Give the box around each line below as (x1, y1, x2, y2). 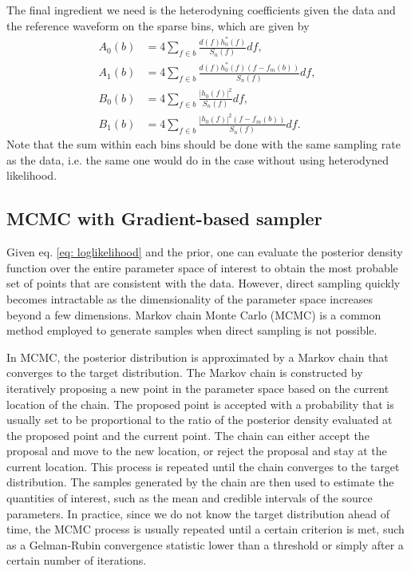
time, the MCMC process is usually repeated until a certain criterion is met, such (6, 521, 405, 537)
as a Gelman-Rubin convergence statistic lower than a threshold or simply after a (6, 536, 404, 553)
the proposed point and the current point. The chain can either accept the (6, 426, 370, 443)
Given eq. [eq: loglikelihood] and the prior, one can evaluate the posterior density (6, 244, 403, 260)
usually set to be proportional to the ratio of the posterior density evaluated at (6, 411, 393, 428)
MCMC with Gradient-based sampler (6, 206, 322, 231)
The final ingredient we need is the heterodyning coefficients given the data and (6, 2, 396, 18)
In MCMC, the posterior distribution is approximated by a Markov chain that (6, 348, 389, 365)
